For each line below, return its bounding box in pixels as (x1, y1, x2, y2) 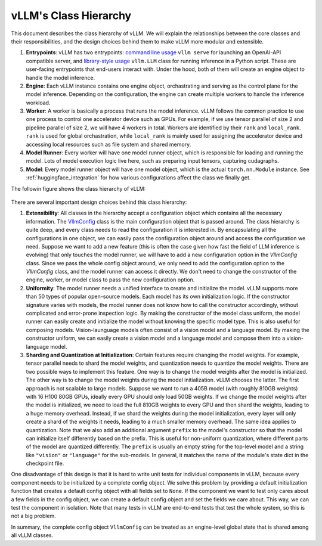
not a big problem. (11, 513, 56, 520)
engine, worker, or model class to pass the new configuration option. (26, 276, 195, 283)
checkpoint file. (26, 460, 64, 467)
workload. (26, 99, 51, 106)
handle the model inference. (26, 74, 95, 81)
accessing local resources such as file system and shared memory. (26, 141, 191, 148)
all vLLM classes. (11, 532, 54, 539)
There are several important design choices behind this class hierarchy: (11, 198, 187, 206)
